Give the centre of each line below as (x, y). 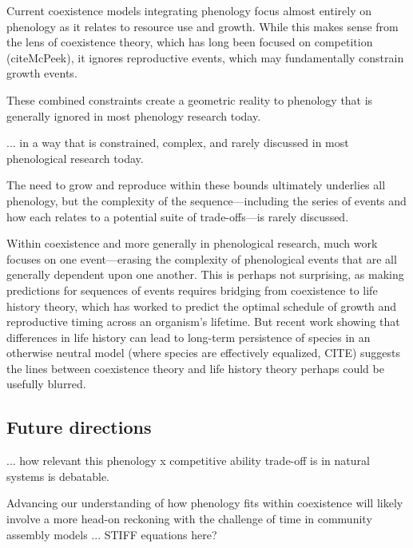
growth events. (42, 73)
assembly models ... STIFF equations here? (112, 534)
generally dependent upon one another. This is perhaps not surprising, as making (205, 274)
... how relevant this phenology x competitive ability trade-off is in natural (188, 461)
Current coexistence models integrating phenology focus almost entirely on (189, 10)
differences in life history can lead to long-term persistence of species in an (189, 337)
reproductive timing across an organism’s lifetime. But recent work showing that (203, 322)
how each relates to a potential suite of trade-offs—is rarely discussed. (178, 216)
